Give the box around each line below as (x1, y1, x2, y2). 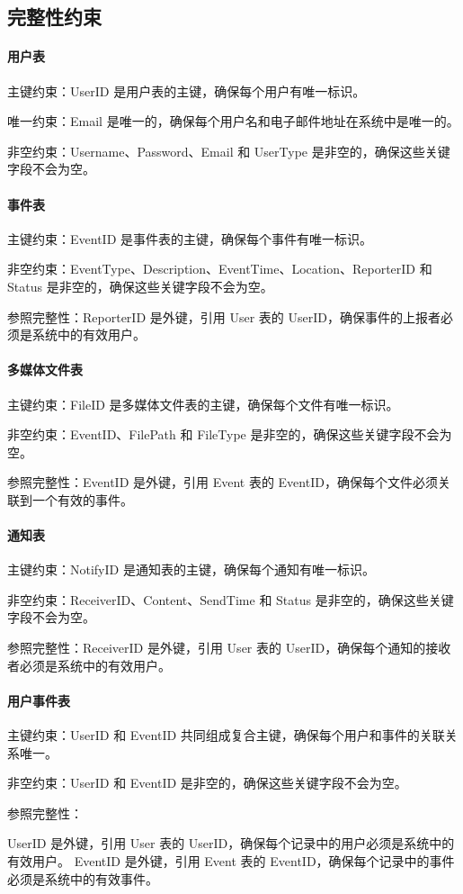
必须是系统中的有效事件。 (7, 869, 158, 888)
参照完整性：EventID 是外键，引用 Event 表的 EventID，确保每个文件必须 (7, 473, 438, 492)
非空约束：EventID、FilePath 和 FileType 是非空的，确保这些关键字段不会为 (7, 425, 452, 444)
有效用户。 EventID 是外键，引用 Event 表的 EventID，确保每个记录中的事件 (7, 852, 455, 871)
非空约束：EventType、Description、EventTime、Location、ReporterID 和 (7, 259, 432, 278)
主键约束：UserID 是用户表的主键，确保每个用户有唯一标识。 (7, 81, 366, 100)
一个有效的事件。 (31, 490, 133, 509)
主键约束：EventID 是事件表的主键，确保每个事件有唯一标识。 (7, 229, 372, 248)
